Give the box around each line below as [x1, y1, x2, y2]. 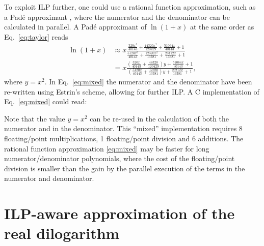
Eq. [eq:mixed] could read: [4, 96, 87, 107]
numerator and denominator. [4, 173, 94, 183]
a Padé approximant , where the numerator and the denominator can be [4, 11, 230, 22]
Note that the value [4, 113, 65, 124]
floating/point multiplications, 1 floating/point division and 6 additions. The [4, 133, 244, 143]
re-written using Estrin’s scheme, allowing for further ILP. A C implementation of [4, 86, 259, 97]
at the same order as [190, 21, 254, 32]
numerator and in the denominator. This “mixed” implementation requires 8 [4, 123, 243, 134]
